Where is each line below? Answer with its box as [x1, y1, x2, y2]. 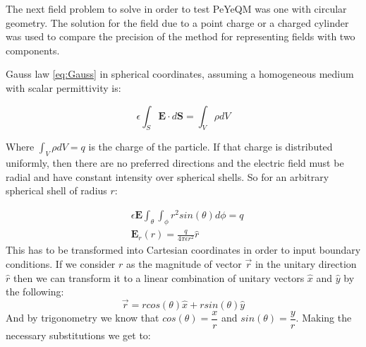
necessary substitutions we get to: [6, 327, 151, 342]
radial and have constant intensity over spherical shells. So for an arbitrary [6, 169, 329, 184]
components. [6, 42, 60, 57]
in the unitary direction [255, 256, 357, 271]
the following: [6, 284, 64, 299]
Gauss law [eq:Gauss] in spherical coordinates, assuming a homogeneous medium [6, 66, 354, 81]
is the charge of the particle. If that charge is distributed [88, 139, 333, 154]
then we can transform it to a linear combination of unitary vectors [13, 270, 305, 285]
